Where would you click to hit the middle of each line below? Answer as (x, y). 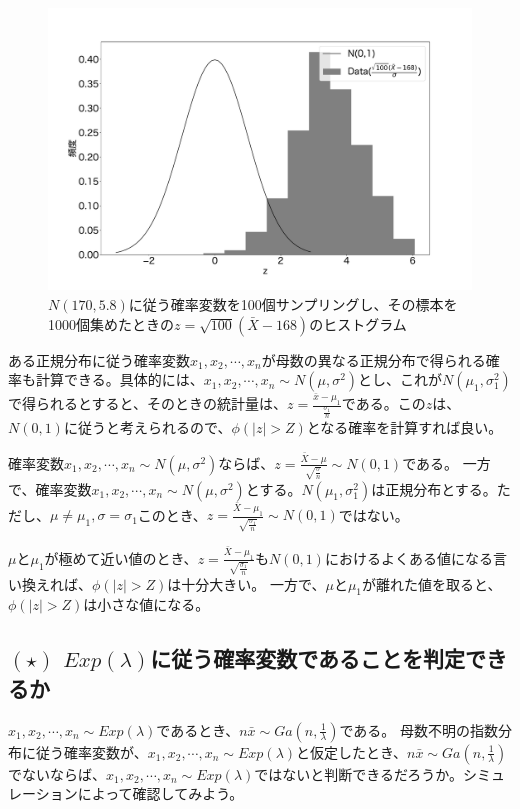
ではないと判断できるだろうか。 (358, 773)
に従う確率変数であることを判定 (308, 658)
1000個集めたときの (111, 323)
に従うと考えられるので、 (147, 427)
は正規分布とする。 (434, 488)
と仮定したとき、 (352, 751)
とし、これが (400, 379)
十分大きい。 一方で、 (253, 583)
